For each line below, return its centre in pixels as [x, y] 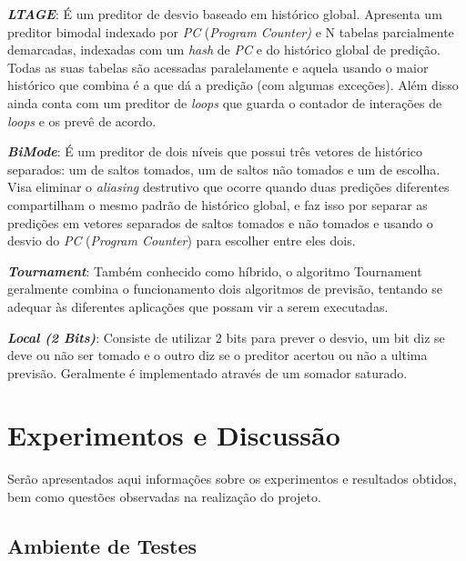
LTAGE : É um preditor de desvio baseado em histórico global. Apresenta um [225, 14]
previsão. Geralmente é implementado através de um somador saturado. [208, 372]
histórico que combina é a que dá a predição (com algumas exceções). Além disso [233, 85]
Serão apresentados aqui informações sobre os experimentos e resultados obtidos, [232, 479]
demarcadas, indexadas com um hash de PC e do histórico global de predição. [224, 50]
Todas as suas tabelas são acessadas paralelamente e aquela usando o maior [218, 67]
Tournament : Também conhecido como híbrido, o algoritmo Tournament [215, 270]
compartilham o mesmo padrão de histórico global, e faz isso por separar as [218, 204]
